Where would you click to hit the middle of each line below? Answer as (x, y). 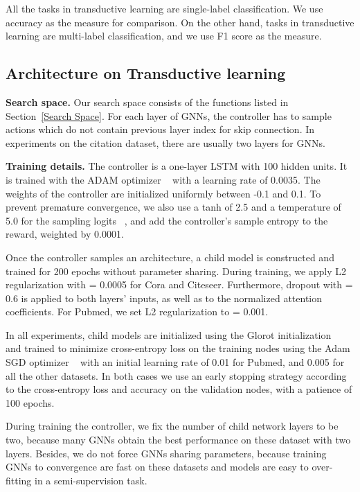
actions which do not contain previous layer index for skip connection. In (160, 129)
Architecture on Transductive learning (146, 73)
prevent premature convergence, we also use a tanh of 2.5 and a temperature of (173, 207)
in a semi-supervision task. (91, 480)
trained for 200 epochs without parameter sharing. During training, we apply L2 (176, 271)
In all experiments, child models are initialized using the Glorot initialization (169, 334)
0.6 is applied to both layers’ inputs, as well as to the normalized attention (164, 298)
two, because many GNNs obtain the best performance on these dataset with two (178, 440)
